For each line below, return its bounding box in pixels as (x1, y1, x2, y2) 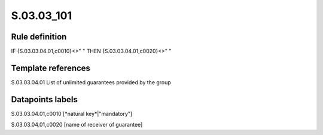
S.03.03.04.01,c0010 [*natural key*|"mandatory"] (11, 110, 133, 117)
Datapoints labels (11, 94, 78, 105)
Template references (11, 63, 91, 73)
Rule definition (11, 32, 67, 42)
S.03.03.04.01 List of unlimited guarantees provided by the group (11, 78, 172, 86)
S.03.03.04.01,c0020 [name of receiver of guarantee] (11, 121, 143, 128)
